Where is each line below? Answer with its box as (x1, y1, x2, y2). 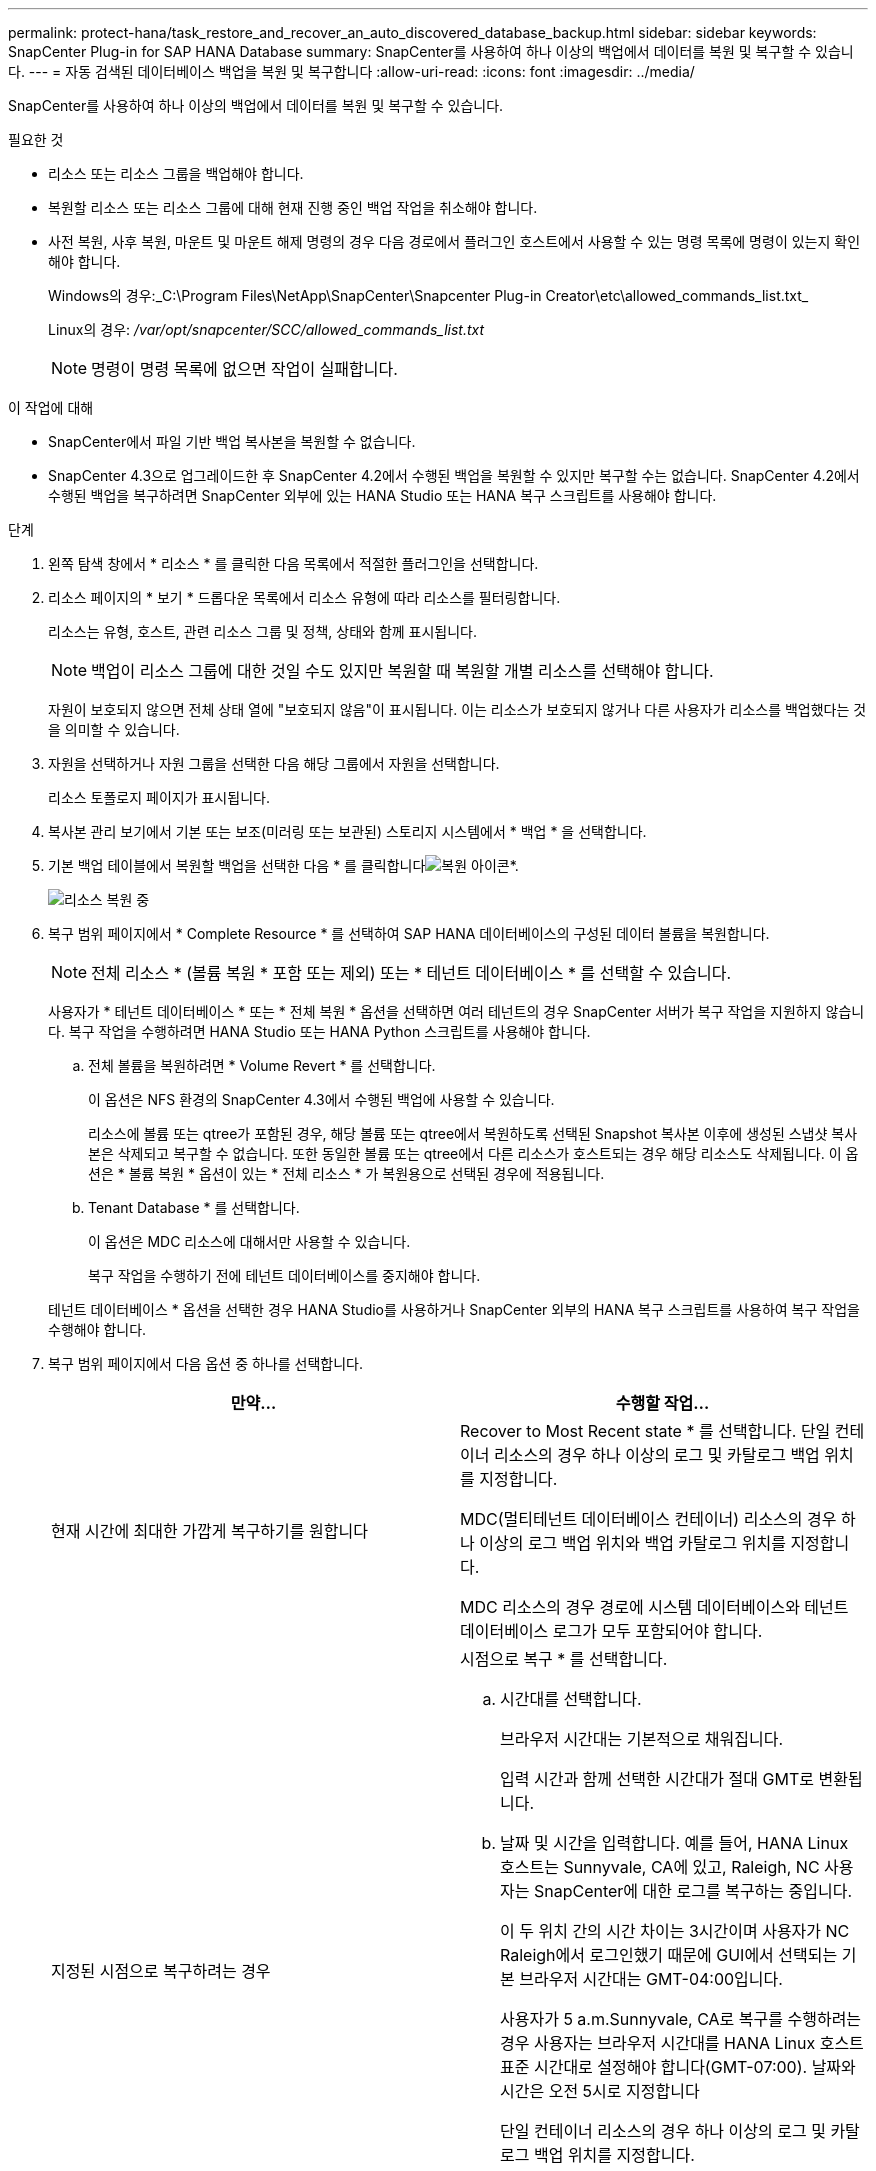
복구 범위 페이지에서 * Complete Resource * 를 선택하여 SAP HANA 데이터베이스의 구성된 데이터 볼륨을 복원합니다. (48, 925, 770, 942)
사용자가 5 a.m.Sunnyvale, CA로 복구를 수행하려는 (500, 2009, 862, 2029)
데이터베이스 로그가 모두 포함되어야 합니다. (460, 1621, 763, 1641)
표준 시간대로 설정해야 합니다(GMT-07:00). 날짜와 (500, 2057, 856, 2077)
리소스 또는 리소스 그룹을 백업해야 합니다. (48, 165, 304, 182)
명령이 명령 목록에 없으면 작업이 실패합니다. (91, 359, 398, 379)
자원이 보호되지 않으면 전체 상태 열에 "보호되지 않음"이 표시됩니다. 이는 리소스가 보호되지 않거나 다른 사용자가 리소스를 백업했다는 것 (48, 701, 867, 718)
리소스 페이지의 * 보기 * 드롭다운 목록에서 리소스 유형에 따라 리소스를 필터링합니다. (48, 589, 561, 606)
